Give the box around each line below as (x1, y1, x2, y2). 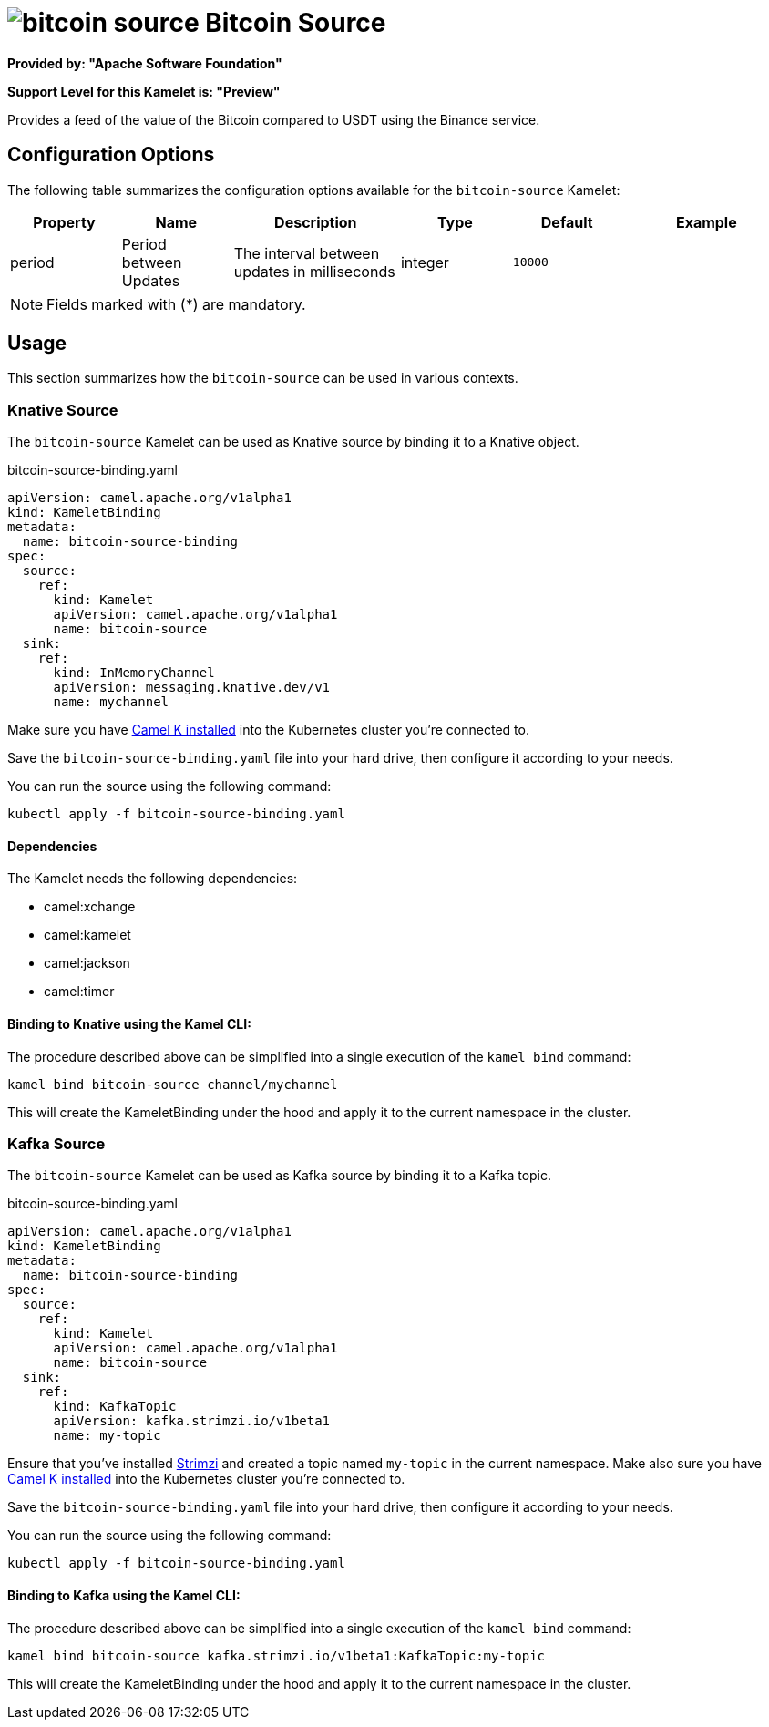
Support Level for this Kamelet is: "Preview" (7, 83, 281, 99)
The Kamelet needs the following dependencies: (7, 870, 298, 887)
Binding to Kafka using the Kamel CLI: (7, 1587, 241, 1603)
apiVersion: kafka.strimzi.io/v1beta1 (53, 1413, 331, 1429)
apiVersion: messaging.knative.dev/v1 (53, 680, 331, 695)
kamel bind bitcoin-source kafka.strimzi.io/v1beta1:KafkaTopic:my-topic (7, 1648, 546, 1663)
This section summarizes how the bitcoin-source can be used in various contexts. (7, 370, 518, 386)
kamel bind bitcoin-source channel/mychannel (7, 1076, 338, 1092)
